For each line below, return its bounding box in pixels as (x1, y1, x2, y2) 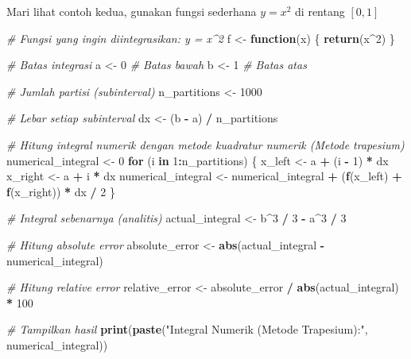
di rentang (295, 3, 345, 19)
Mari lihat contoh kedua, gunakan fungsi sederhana (6, 3, 257, 19)
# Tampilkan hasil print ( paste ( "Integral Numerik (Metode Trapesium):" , (6, 321, 368, 338)
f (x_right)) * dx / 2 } (6, 183, 116, 199)
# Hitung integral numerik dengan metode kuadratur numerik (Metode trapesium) (6, 136, 405, 152)
